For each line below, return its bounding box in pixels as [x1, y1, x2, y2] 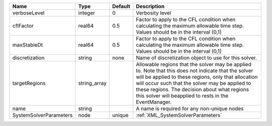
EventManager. [135, 98, 172, 105]
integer [78, 10, 95, 16]
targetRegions [12, 80, 46, 86]
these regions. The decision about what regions [135, 86, 249, 93]
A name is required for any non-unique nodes [135, 105, 244, 112]
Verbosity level [135, 10, 171, 16]
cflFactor [12, 23, 34, 29]
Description [135, 3, 165, 10]
